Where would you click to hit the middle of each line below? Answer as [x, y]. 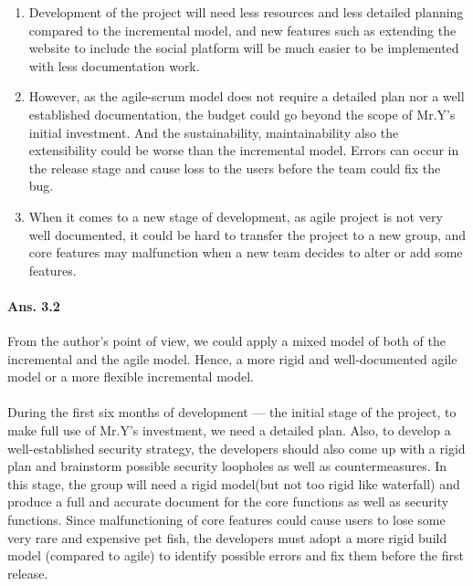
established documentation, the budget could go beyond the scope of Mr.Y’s [242, 114]
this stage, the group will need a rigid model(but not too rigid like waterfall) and [234, 483]
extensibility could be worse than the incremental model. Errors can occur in [244, 150]
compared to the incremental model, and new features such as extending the [242, 30]
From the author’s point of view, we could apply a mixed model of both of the [226, 341]
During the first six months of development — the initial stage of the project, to [232, 412]
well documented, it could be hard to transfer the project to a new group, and [247, 234]
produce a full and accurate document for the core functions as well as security [228, 502]
